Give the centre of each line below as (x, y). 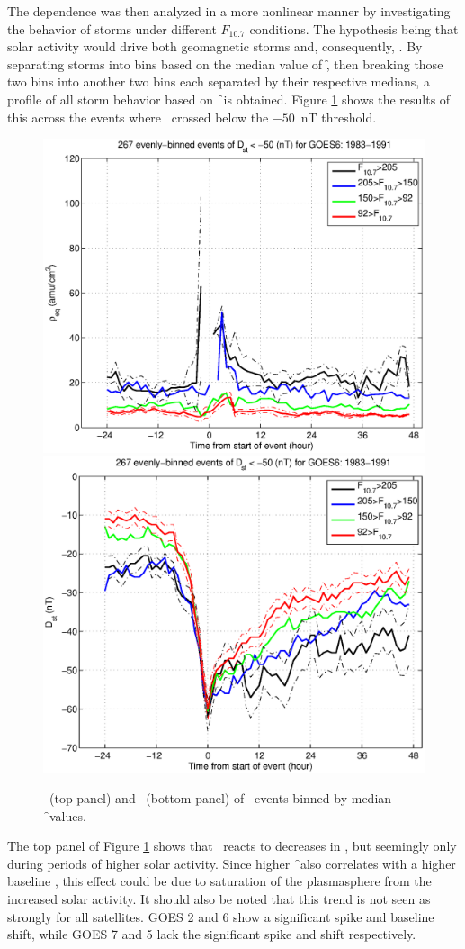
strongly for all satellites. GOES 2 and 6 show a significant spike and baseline (221, 916)
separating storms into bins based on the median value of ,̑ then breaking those (225, 63)
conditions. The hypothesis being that (354, 28)
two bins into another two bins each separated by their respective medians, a (219, 81)
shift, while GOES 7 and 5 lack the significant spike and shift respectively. (212, 934)
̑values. (65, 815)
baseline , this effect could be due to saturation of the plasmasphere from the (219, 881)
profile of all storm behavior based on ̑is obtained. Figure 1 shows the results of (229, 99)
